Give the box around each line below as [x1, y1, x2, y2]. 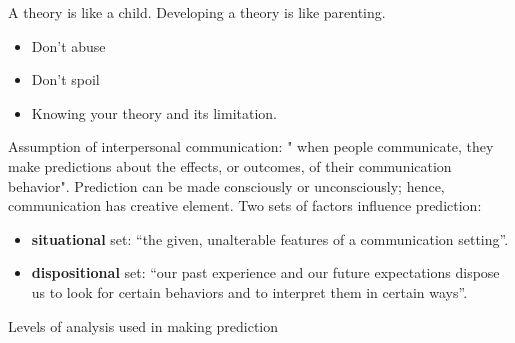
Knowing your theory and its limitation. [31, 102, 277, 123]
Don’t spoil [31, 69, 100, 90]
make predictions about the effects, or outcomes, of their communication [8, 155, 452, 176]
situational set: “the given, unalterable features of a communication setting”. [31, 228, 509, 249]
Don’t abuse [31, 35, 106, 56]
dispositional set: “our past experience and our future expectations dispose [31, 262, 500, 283]
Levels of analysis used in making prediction [8, 315, 279, 336]
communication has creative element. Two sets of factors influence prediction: [8, 195, 482, 216]
